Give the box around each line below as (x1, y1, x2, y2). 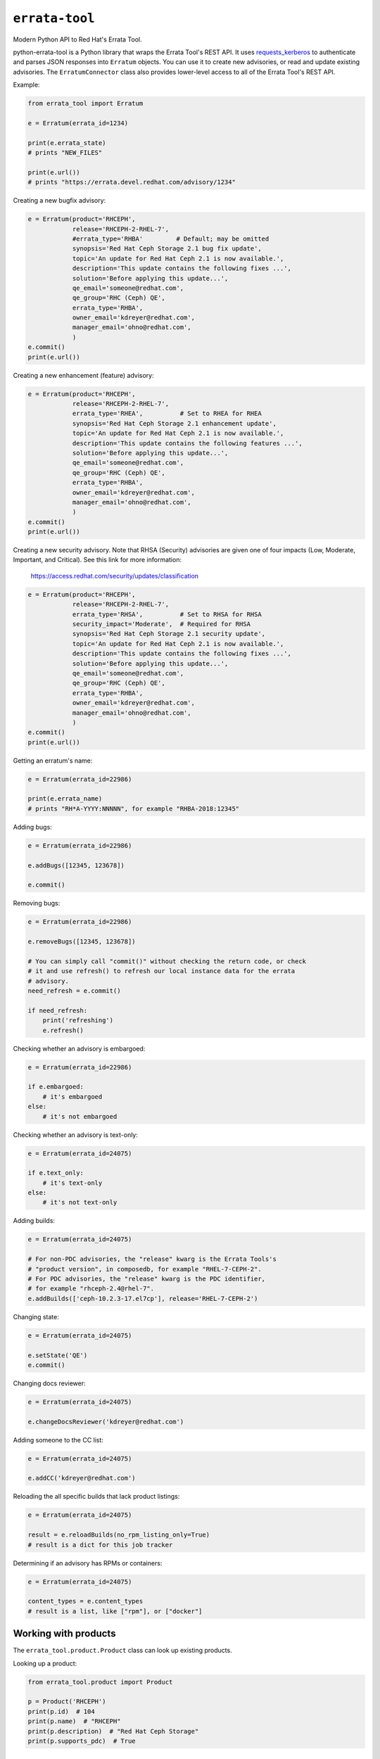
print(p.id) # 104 (27, 1707, 95, 1715)
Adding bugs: (13, 823, 52, 831)
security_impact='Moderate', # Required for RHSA (72, 620, 251, 628)
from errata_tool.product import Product (27, 1678, 173, 1686)
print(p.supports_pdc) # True (27, 1736, 137, 1745)
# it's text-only (42, 1179, 103, 1187)
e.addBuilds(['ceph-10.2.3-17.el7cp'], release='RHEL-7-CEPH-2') (27, 1295, 258, 1302)
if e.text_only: (27, 1169, 84, 1177)
